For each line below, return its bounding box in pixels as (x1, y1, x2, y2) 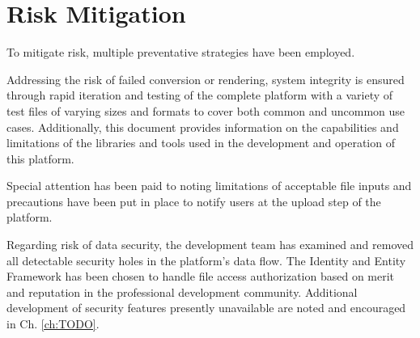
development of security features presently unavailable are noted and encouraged (6, 299, 406, 316)
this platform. (6, 150, 74, 167)
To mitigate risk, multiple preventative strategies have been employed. (6, 44, 355, 61)
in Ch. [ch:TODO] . (6, 315, 100, 332)
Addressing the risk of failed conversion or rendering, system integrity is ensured (6, 70, 405, 87)
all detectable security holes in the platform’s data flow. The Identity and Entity (6, 251, 406, 268)
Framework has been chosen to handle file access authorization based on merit (6, 268, 395, 285)
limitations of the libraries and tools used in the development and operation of (6, 134, 395, 151)
